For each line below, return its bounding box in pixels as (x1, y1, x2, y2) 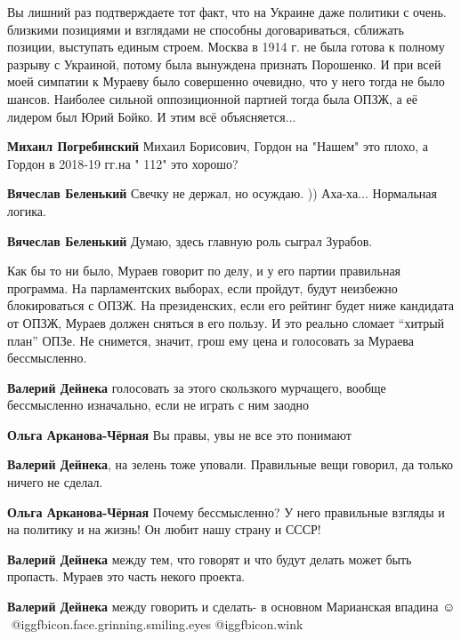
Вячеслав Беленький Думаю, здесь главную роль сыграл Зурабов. (7, 231, 373, 250)
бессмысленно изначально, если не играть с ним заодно (7, 395, 310, 414)
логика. (7, 201, 46, 220)
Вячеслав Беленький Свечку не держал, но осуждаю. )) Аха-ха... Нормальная (7, 184, 437, 203)
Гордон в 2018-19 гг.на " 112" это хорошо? (7, 154, 239, 172)
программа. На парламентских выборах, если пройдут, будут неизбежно (7, 278, 398, 297)
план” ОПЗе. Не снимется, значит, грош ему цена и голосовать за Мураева (7, 331, 415, 349)
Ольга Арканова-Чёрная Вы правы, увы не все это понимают (7, 425, 352, 443)
